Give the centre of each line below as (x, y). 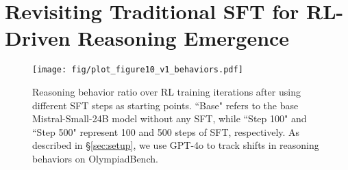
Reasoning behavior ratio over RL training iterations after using (166, 91)
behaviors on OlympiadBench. (95, 158)
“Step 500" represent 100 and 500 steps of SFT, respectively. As (166, 131)
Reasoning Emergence (184, 38)
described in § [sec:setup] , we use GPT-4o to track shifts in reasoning (176, 145)
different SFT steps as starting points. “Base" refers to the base (165, 105)
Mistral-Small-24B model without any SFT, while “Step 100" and (170, 118)
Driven (38, 38)
